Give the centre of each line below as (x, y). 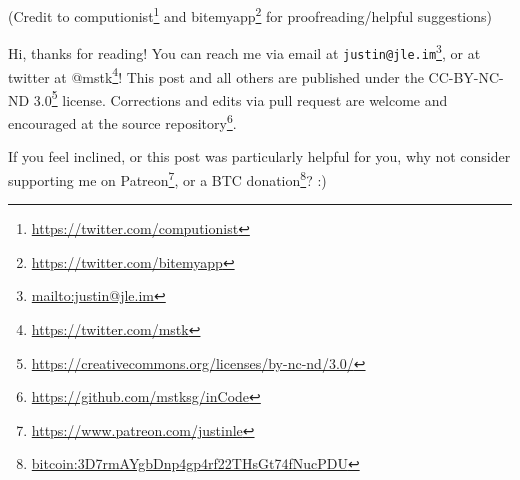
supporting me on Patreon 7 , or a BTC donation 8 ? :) (167, 178)
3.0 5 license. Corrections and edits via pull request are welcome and (240, 98)
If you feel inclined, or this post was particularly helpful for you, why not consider (259, 156)
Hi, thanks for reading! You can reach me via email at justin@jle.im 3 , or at (244, 51)
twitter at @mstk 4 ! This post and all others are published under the (216, 75)
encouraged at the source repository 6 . (122, 121)
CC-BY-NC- (466, 76)
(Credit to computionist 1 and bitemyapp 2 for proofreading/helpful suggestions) (250, 14)
